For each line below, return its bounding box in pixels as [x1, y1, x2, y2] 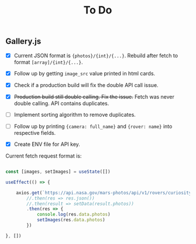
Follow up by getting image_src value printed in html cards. [13, 69, 156, 76]
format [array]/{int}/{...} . [13, 58, 83, 65]
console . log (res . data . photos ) [36, 211, 111, 218]
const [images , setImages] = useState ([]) [5, 169, 111, 175]
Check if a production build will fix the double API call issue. [13, 81, 159, 88]
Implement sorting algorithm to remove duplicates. [13, 111, 136, 118]
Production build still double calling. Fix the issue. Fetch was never [13, 93, 175, 100]
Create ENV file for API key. [13, 141, 80, 148]
